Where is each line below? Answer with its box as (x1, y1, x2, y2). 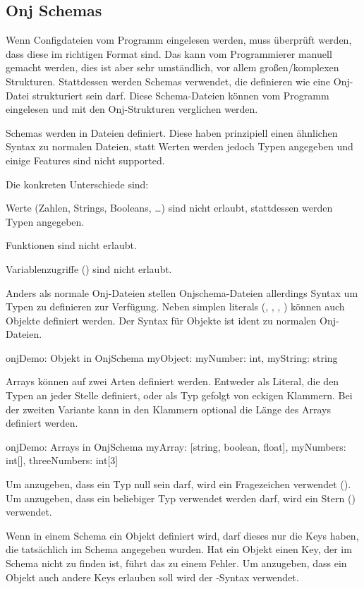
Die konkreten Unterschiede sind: (6, 176, 149, 191)
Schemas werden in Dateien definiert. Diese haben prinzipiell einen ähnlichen (6, 125, 338, 140)
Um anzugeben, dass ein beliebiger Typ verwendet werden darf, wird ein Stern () (6, 490, 356, 505)
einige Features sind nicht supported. (6, 152, 165, 167)
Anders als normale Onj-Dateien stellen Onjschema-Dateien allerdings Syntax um (6, 285, 358, 300)
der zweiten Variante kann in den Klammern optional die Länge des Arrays (6, 401, 331, 416)
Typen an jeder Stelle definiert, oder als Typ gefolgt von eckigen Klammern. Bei (6, 388, 353, 403)
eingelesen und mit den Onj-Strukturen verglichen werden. (6, 102, 258, 116)
